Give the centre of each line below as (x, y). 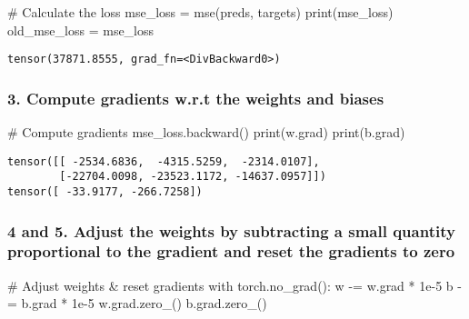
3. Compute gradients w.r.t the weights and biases (196, 98)
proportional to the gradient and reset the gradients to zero (231, 251)
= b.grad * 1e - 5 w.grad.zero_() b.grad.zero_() (137, 303)
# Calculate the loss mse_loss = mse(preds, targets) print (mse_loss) (200, 12)
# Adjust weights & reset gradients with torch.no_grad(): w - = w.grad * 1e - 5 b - (234, 285)
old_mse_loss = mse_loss (81, 30)
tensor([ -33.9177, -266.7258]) (105, 191)
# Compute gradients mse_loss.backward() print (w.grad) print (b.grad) (206, 132)
